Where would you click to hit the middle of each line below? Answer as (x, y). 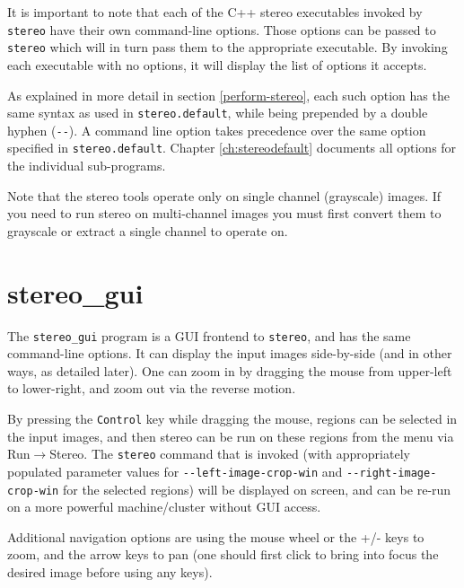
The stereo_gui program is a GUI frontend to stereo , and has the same (209, 335)
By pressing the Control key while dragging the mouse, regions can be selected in (232, 418)
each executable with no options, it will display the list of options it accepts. (217, 64)
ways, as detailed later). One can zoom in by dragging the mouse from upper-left (230, 370)
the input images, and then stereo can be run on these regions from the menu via (231, 436)
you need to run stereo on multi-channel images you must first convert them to (224, 213)
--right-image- (392, 473)
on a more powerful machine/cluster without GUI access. (164, 507)
